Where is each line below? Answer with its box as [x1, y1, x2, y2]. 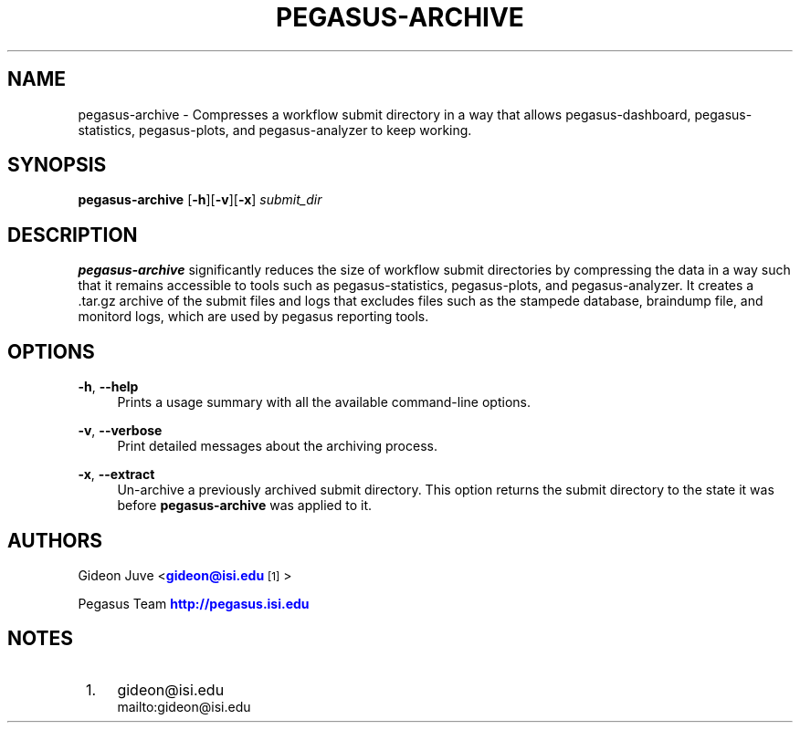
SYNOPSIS [7, 153, 107, 177]
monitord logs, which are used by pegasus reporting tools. [78, 308, 429, 325]
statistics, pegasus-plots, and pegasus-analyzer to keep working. [78, 121, 472, 138]
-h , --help [78, 379, 139, 395]
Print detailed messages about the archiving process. [117, 438, 437, 454]
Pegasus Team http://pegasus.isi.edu [78, 595, 310, 611]
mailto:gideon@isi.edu [117, 698, 251, 714]
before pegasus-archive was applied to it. [117, 497, 373, 514]
